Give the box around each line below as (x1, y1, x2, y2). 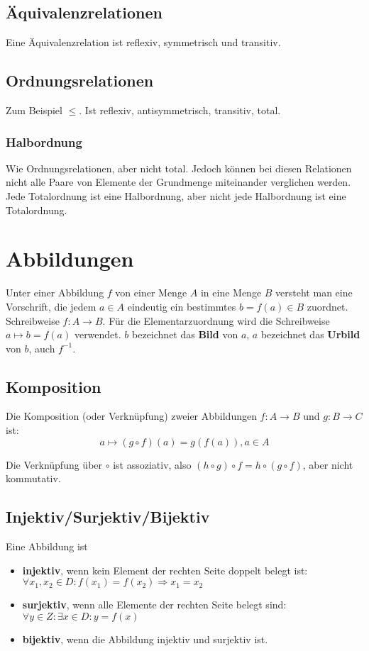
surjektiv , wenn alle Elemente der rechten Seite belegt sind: (22, 597, 287, 612)
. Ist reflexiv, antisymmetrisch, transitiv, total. (79, 103, 281, 117)
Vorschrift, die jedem (6, 299, 97, 313)
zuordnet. (307, 299, 348, 313)
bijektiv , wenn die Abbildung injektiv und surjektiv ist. (22, 631, 268, 646)
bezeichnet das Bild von (132, 327, 238, 342)
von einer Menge (115, 285, 187, 300)
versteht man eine (275, 285, 353, 300)
